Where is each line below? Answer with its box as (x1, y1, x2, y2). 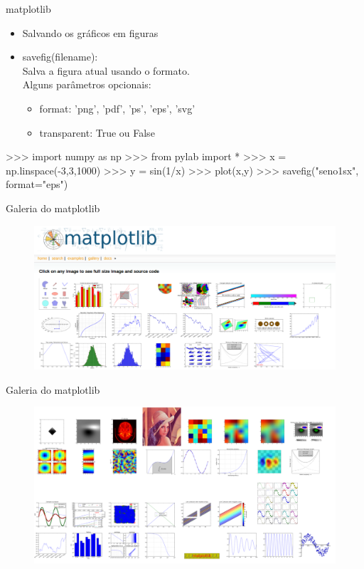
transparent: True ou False (39, 125, 155, 140)
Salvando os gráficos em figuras (22, 25, 159, 40)
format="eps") (6, 177, 68, 192)
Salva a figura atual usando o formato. (22, 63, 190, 78)
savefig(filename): (22, 49, 98, 64)
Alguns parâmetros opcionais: (22, 77, 151, 92)
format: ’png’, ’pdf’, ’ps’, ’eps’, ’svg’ (39, 100, 196, 115)
